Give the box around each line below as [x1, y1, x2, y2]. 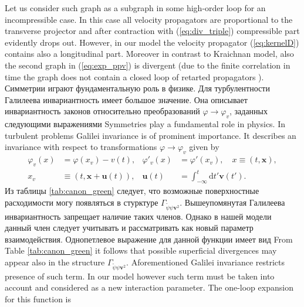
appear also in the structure [5, 256, 105, 268]
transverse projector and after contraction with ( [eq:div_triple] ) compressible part [5, 25, 300, 37]
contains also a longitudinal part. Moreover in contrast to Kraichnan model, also [5, 47, 294, 60]
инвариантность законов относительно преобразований [5, 105, 200, 117]
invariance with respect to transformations [5, 141, 157, 153]
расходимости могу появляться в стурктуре [5, 196, 158, 208]
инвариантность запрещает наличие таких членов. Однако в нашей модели [5, 210, 272, 222]
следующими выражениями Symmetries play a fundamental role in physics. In [5, 118, 286, 130]
